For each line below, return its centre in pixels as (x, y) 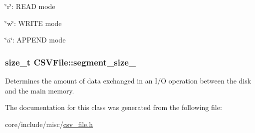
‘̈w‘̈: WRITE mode (33, 23)
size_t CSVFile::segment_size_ (71, 62)
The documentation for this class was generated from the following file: (114, 107)
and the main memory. (40, 90)
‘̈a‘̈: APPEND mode (35, 40)
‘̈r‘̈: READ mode (30, 6)
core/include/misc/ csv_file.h (49, 124)
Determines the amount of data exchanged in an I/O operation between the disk (128, 80)
